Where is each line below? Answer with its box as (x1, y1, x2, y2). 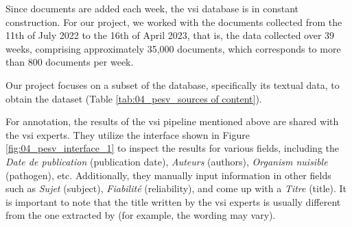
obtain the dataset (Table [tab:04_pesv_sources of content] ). (5, 91, 262, 105)
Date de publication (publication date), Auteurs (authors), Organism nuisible (5, 154, 328, 168)
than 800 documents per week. (5, 55, 134, 69)
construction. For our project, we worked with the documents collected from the (5, 14, 342, 29)
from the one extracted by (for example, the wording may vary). (5, 208, 276, 222)
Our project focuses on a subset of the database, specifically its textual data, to (5, 77, 340, 92)
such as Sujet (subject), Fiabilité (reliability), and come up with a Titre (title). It (5, 181, 347, 196)
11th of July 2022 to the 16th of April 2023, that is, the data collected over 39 (5, 28, 335, 42)
